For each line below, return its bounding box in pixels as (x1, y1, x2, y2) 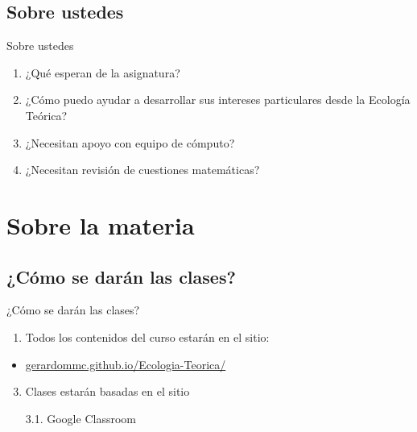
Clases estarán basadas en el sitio (25, 383, 190, 400)
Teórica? (25, 106, 68, 123)
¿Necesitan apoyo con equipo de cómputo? (25, 134, 235, 151)
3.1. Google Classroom (25, 409, 136, 426)
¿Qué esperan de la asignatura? (25, 64, 180, 81)
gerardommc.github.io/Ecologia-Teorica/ (25, 355, 226, 372)
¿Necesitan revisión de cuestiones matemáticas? (25, 161, 260, 178)
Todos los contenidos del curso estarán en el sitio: (25, 328, 270, 345)
